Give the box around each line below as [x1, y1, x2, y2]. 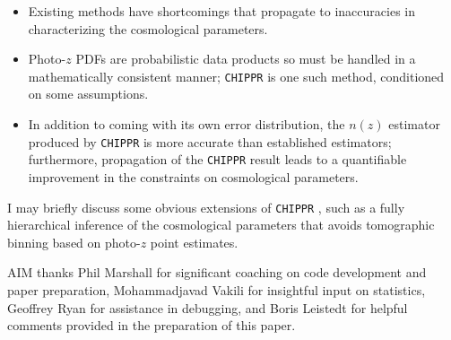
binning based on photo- [7, 232, 141, 251]
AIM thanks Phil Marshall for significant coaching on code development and [7, 263, 427, 282]
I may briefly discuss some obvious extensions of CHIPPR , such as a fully [7, 197, 405, 216]
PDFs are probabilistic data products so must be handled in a [75, 49, 416, 68]
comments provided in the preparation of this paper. [7, 316, 296, 335]
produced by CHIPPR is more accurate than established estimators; [28, 132, 392, 151]
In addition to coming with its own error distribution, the [28, 115, 345, 134]
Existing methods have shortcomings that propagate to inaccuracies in [28, 2, 415, 20]
